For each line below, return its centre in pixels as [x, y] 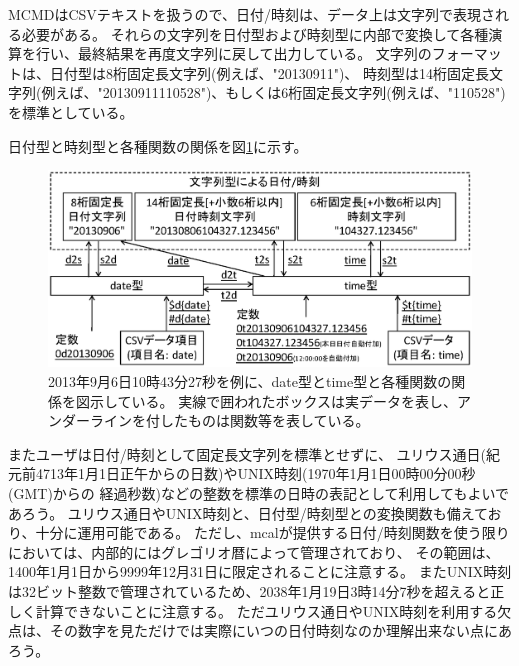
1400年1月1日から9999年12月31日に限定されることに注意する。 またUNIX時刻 [260, 571]
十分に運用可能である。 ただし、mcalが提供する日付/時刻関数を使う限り [272, 532]
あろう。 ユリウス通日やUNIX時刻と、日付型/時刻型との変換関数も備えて [248, 512]
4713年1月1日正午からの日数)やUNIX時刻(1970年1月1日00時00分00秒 [255, 473]
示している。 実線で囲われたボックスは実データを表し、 [273, 400]
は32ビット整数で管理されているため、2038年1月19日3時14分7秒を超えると [249, 590]
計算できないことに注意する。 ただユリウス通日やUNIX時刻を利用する [266, 610]
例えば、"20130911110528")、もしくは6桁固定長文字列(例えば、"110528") [273, 92]
